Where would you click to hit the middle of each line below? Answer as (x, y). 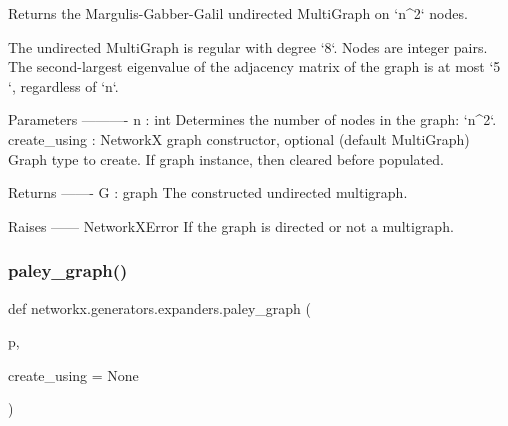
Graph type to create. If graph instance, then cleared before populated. (226, 158)
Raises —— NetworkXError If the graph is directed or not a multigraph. (231, 225)
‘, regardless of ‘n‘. (63, 85)
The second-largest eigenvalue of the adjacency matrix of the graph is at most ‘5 (254, 66)
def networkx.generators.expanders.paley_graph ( (159, 307)
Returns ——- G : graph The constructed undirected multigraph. (208, 192)
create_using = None (73, 374)
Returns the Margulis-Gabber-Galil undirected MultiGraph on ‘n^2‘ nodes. (238, 13)
